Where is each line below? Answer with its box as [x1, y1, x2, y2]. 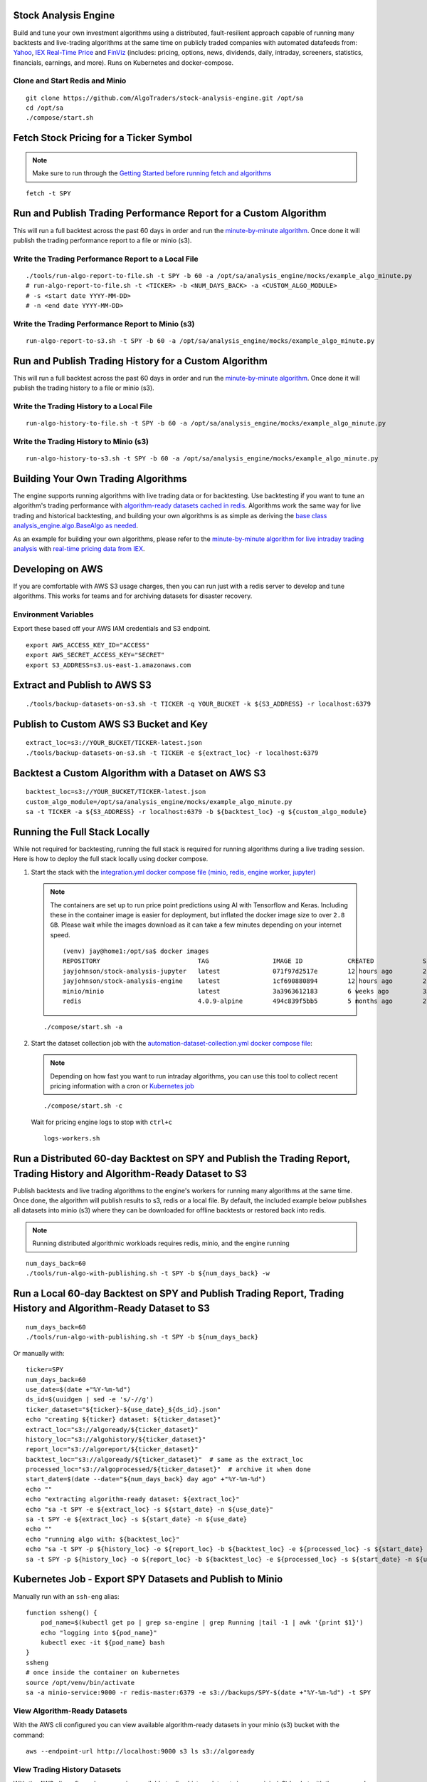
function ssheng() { [26, 1608, 97, 1617]
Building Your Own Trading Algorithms [13, 473, 188, 485]
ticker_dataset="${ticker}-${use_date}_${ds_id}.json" [26, 1405, 221, 1413]
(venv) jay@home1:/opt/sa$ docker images [63, 947, 209, 955]
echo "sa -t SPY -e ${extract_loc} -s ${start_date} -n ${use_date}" [26, 1505, 274, 1513]
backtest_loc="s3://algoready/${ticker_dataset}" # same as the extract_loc [26, 1455, 304, 1463]
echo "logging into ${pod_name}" [40, 1629, 158, 1637]
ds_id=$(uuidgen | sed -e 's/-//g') [26, 1396, 154, 1404]
